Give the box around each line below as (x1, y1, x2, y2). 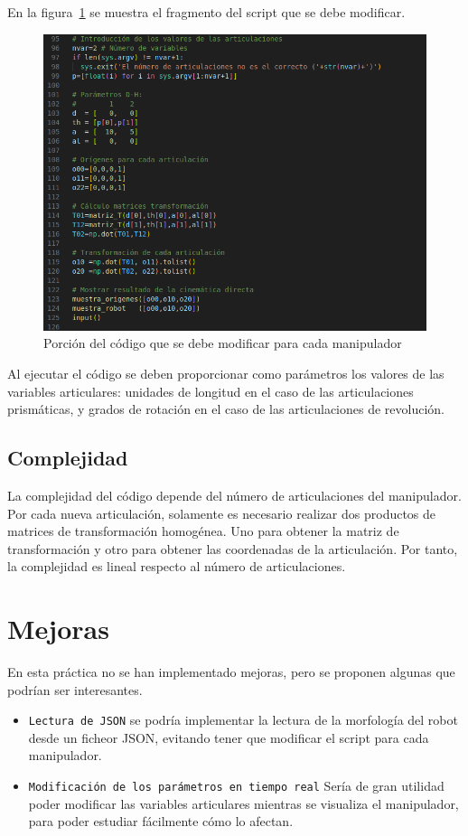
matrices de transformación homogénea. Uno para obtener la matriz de (7, 521, 399, 540)
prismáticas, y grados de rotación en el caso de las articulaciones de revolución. (7, 399, 445, 418)
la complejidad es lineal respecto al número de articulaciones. (7, 557, 346, 576)
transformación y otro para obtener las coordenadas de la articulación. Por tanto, (7, 539, 458, 558)
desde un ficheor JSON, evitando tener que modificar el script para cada (28, 728, 429, 747)
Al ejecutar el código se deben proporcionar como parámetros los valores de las (7, 363, 445, 382)
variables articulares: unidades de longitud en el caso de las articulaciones (7, 381, 414, 400)
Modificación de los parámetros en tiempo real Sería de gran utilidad (28, 776, 445, 795)
